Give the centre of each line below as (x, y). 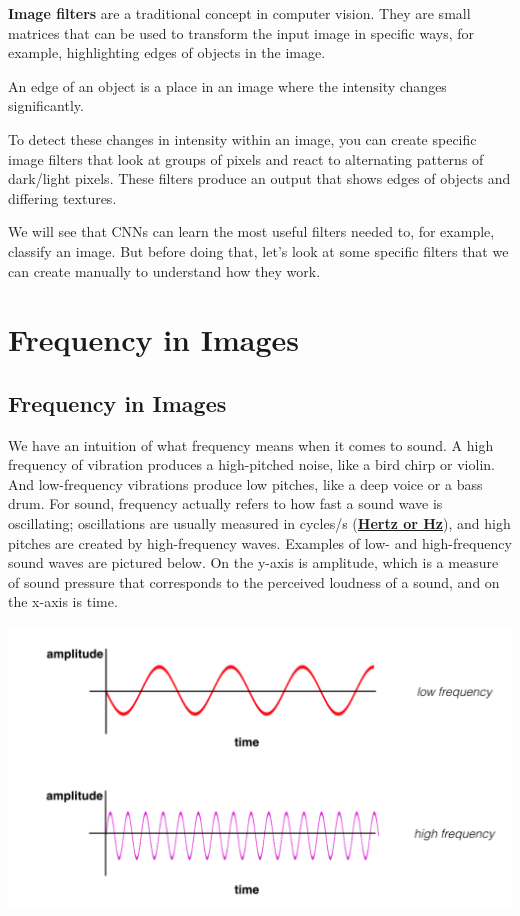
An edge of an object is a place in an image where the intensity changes (227, 85)
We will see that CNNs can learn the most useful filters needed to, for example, (251, 231)
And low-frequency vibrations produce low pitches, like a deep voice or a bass (245, 483)
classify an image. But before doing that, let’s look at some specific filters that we (258, 250)
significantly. (46, 105)
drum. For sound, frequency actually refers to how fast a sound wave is (225, 503)
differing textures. (62, 197)
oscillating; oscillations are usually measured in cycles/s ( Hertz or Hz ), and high (259, 523)
